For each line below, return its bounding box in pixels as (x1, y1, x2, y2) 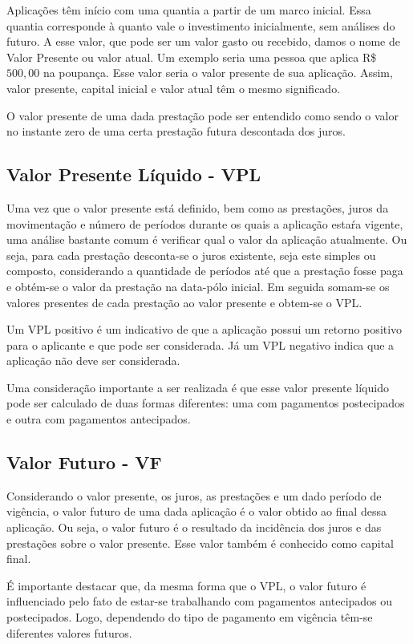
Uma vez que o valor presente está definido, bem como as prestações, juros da (6, 199, 389, 216)
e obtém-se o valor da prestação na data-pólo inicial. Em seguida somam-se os (6, 277, 390, 294)
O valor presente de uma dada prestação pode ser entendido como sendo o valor (6, 107, 399, 124)
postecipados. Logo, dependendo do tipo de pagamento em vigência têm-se (6, 609, 373, 626)
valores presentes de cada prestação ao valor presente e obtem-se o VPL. (6, 294, 362, 310)
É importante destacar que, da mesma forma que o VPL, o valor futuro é (6, 577, 366, 593)
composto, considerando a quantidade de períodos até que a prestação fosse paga (6, 262, 403, 279)
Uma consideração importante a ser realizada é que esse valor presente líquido (6, 379, 389, 395)
